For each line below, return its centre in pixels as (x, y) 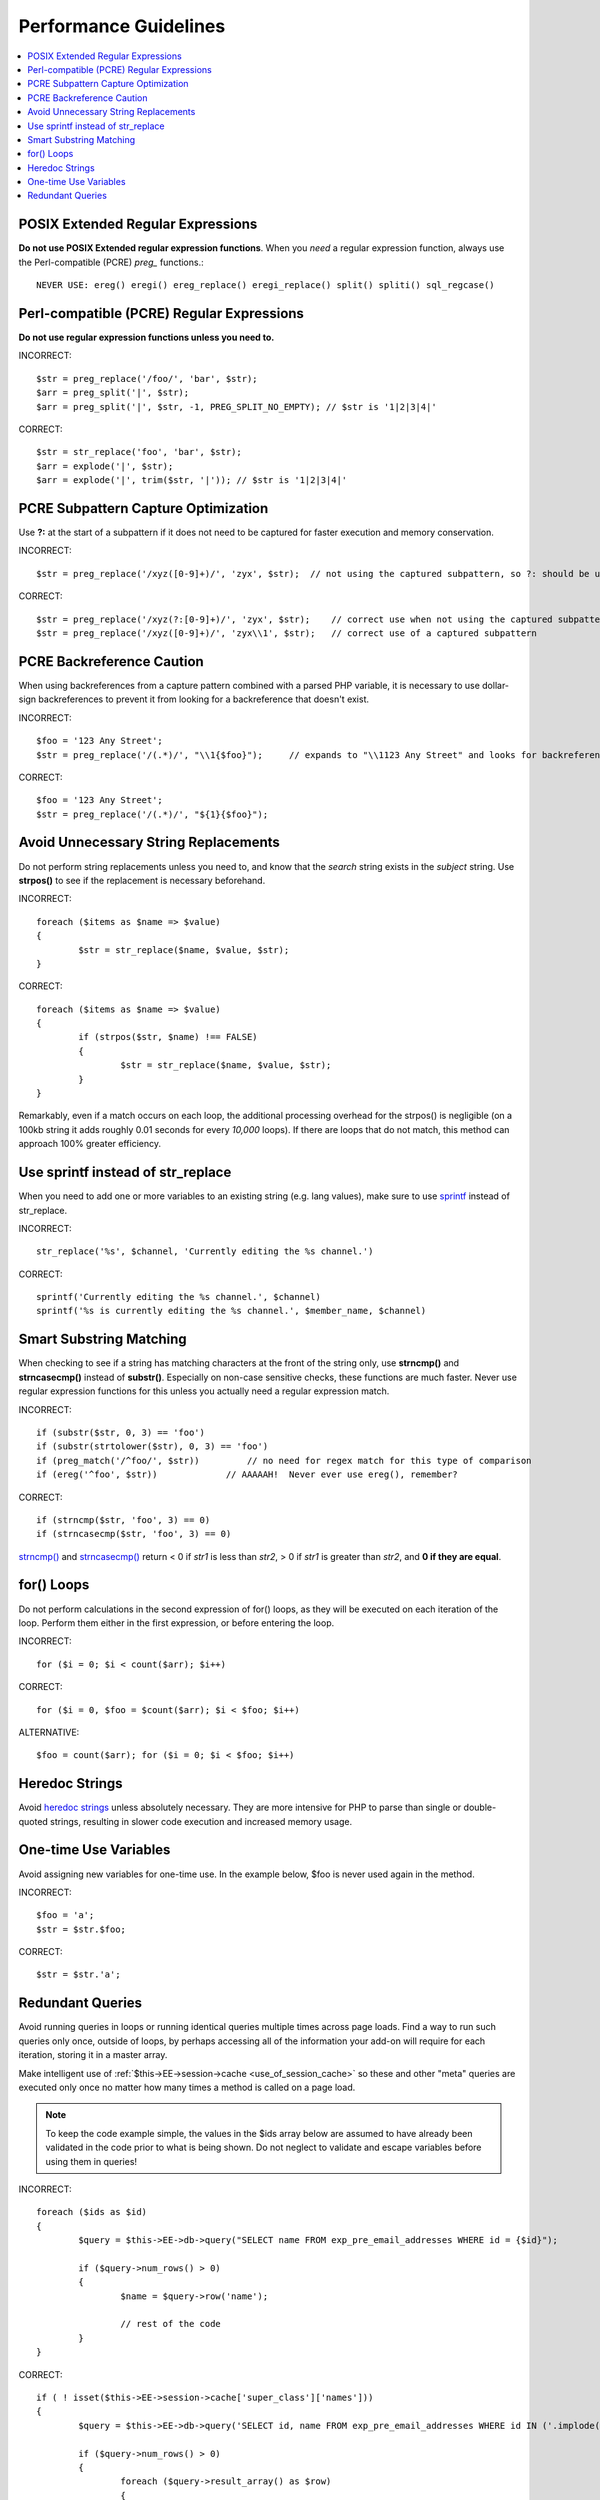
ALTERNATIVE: (49, 1732)
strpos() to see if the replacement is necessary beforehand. (142, 880)
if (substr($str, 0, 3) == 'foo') (120, 1432)
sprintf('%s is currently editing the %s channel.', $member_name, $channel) (231, 1311)
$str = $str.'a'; (78, 1974)
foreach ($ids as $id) (92, 2212)
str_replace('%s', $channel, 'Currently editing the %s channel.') (205, 1251)
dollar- (495, 685)
